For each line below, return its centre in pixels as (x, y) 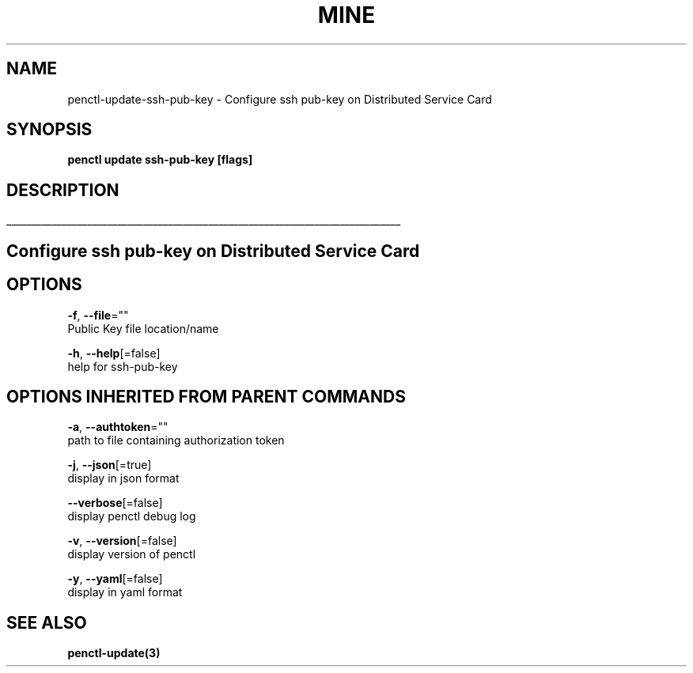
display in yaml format (125, 592)
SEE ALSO (47, 622)
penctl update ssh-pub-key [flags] (160, 160)
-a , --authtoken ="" (118, 427)
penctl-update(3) (114, 653)
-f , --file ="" (98, 315)
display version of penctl (132, 554)
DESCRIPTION (63, 190)
